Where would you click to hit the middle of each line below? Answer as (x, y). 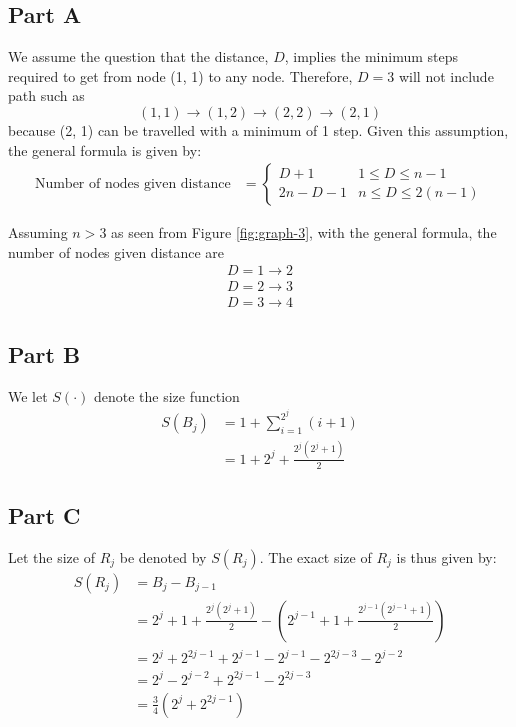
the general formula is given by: (105, 149)
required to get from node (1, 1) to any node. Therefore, (180, 75)
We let (28, 395)
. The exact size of (315, 556)
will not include (446, 75)
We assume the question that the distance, (138, 56)
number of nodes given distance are (116, 251)
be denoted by (163, 556)
